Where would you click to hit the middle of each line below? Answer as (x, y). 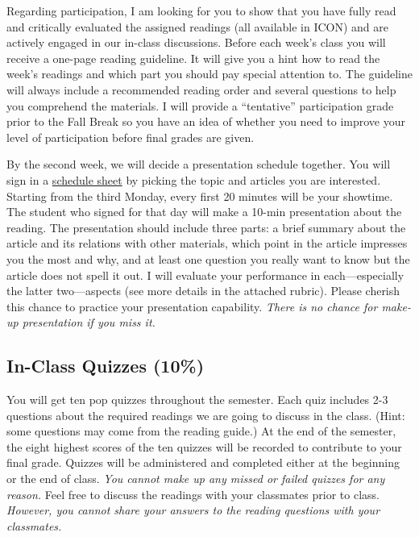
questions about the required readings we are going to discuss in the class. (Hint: (206, 415)
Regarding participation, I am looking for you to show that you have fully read (201, 10)
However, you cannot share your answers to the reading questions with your (193, 510)
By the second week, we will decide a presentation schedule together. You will (199, 164)
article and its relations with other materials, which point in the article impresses (207, 243)
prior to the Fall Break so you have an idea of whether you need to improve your (206, 121)
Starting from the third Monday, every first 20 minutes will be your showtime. (200, 196)
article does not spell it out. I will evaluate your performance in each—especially (205, 275)
